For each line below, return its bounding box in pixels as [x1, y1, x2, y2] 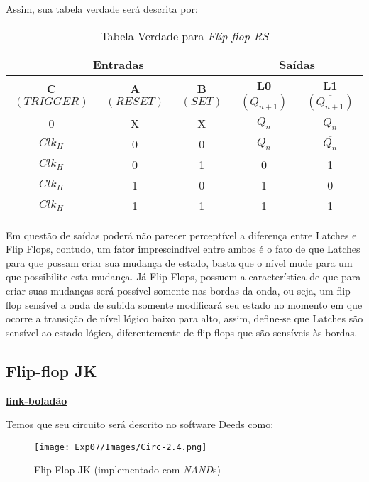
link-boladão [6, 393, 67, 407]
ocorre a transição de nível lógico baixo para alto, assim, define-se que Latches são [6, 311, 363, 326]
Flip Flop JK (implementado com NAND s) [34, 462, 221, 477]
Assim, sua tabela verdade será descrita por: [6, 1, 198, 16]
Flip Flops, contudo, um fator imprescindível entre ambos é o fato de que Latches [6, 241, 360, 256]
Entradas [92, 55, 144, 72]
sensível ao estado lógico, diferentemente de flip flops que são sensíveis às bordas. [6, 324, 358, 339]
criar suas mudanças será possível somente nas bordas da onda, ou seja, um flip [6, 283, 351, 297]
